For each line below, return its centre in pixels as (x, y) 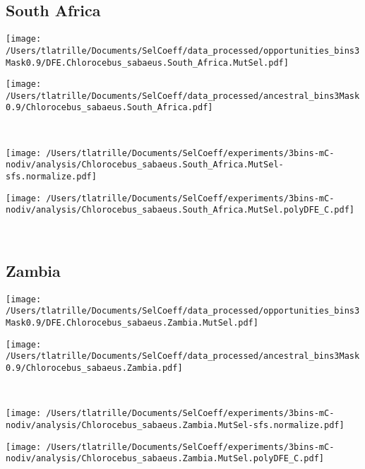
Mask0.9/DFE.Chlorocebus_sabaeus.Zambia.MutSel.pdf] (132, 323)
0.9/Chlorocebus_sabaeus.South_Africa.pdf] (109, 108)
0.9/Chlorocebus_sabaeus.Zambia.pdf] (94, 368)
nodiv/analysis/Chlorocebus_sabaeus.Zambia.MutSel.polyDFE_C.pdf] (165, 459)
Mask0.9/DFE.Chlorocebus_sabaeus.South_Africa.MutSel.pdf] (147, 63)
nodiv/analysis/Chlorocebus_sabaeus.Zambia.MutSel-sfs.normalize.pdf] (175, 425)
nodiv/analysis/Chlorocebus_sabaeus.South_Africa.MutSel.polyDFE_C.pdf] (180, 210)
